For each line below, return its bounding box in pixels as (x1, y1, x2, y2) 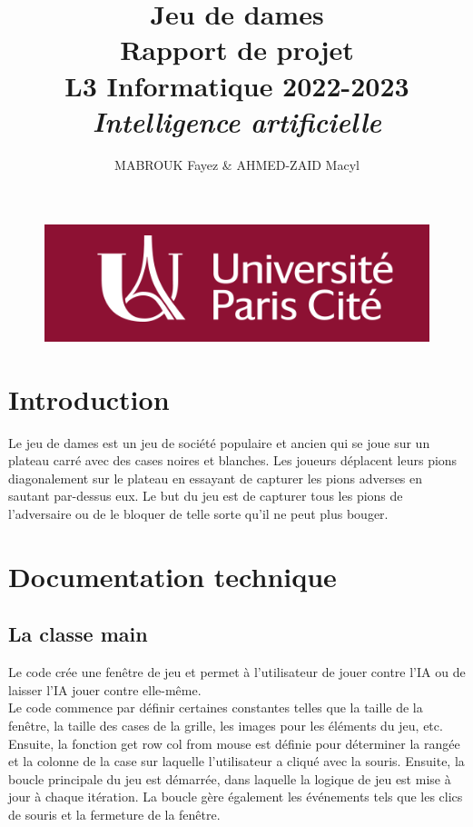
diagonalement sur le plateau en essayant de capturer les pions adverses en (8, 468, 423, 487)
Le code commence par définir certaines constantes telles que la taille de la (8, 698, 423, 717)
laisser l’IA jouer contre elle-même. (8, 680, 202, 699)
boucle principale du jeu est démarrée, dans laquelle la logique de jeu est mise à (8, 769, 451, 788)
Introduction (8, 380, 170, 417)
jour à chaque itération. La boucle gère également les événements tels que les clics (8, 787, 463, 806)
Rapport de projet (120, 31, 354, 68)
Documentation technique (8, 557, 337, 594)
